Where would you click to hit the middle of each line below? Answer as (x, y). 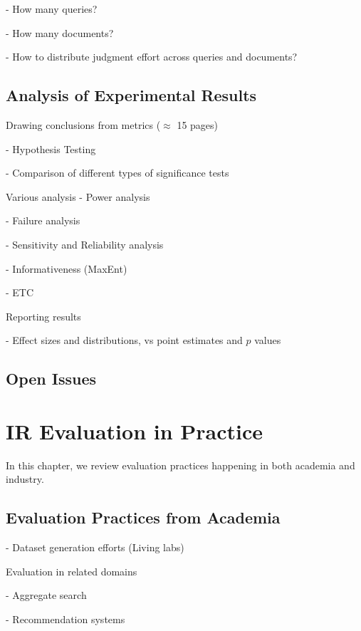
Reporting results (43, 316)
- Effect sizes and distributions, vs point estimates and (124, 340)
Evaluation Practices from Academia (143, 517)
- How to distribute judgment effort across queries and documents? (152, 57)
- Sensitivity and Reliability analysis (85, 244)
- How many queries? (52, 9)
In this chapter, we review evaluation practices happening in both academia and (180, 465)
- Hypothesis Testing (51, 148)
